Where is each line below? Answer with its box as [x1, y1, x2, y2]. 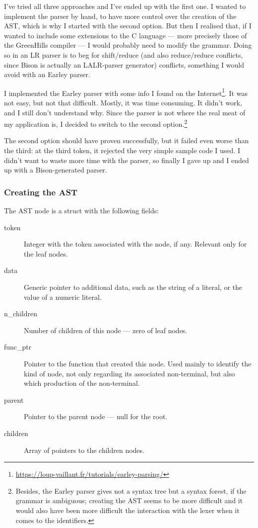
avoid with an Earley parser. [4, 69, 90, 80]
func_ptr [4, 342, 32, 352]
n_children [4, 308, 37, 319]
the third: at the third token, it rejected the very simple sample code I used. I [4, 145, 240, 156]
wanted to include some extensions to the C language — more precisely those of [4, 30, 247, 40]
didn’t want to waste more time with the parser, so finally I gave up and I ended [4, 155, 249, 165]
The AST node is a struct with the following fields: [4, 205, 159, 216]
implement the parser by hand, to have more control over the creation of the [4, 10, 237, 21]
